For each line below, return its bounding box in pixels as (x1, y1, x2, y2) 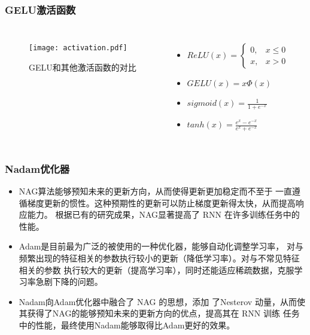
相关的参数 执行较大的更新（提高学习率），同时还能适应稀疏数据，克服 (19, 263, 294, 276)
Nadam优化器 (5, 161, 70, 176)
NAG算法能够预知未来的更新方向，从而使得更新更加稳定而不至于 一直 (19, 185, 293, 197)
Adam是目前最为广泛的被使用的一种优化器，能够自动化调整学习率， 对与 (19, 240, 304, 252)
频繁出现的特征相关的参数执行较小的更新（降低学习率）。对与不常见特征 (19, 252, 300, 264)
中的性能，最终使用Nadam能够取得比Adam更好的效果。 (19, 319, 235, 331)
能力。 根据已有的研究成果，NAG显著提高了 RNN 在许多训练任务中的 (27, 208, 300, 221)
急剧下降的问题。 (35, 275, 103, 288)
